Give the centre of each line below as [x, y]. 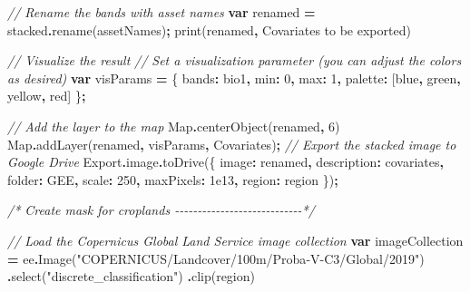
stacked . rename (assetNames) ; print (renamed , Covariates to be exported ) [209, 29]
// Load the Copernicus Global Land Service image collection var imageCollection [235, 240]
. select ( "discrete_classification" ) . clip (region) [131, 276]
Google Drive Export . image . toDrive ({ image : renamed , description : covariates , [225, 162]
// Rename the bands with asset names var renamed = [162, 12]
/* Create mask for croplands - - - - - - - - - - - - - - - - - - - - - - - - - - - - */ [161, 210]
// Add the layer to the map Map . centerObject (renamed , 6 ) [174, 126]
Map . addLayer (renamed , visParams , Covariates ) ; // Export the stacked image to [232, 144]
